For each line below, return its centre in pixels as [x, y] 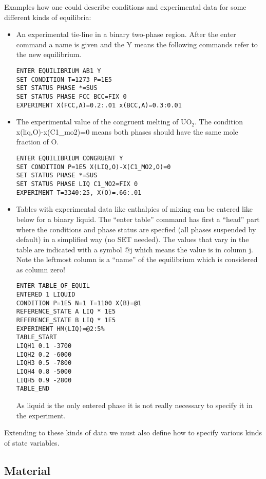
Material [27, 470]
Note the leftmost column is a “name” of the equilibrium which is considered [137, 259]
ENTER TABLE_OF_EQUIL [53, 286]
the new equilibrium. [49, 54]
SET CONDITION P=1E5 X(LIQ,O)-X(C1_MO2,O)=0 [93, 167]
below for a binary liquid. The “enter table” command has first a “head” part [138, 219]
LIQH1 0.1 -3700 [44, 346]
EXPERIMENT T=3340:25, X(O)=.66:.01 [79, 192]
